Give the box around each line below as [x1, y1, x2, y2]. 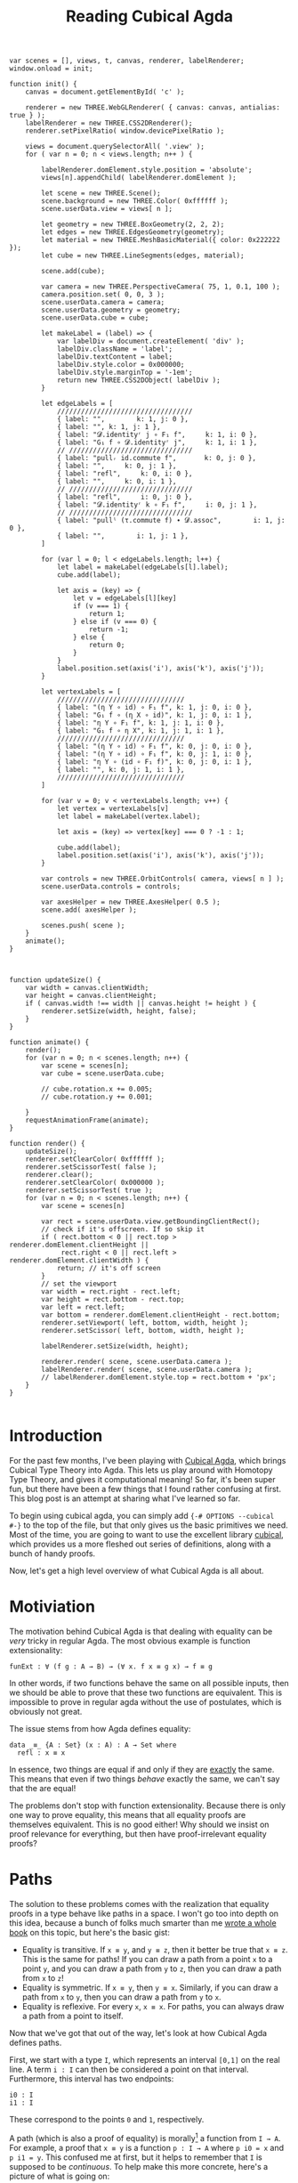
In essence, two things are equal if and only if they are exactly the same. [9, 1765, 275, 1775]
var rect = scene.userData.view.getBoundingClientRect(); [41, 1217, 261, 1226]
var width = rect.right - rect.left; [41, 1287, 181, 1296]
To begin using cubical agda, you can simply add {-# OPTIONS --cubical [9, 1511, 275, 1522]
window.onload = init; [9, 64, 93, 73]
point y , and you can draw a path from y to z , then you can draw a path [21, 1963, 282, 1974]
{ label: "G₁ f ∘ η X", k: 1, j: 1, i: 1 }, [56, 726, 225, 735]
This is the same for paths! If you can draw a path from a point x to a [21, 1954, 273, 1964]
